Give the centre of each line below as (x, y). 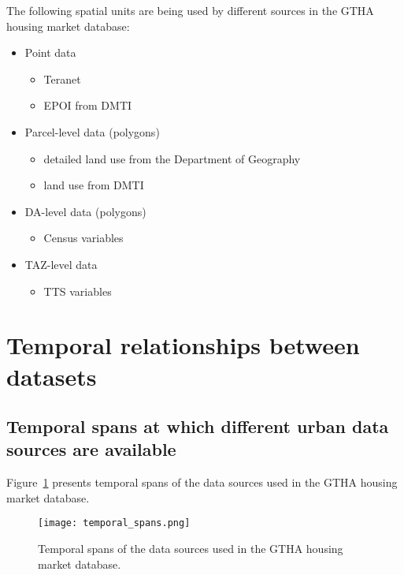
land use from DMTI (94, 185)
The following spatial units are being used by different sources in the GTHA (190, 10)
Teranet (62, 78)
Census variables (83, 238)
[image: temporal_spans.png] (114, 523)
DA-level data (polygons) (85, 211)
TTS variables (78, 291)
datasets (52, 376)
